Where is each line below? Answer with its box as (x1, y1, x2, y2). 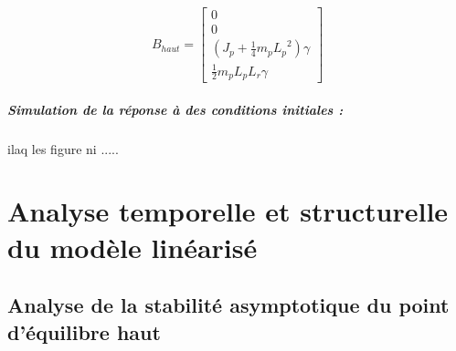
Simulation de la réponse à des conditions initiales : (7, 99, 344, 119)
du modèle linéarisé (7, 228, 258, 265)
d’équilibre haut (7, 317, 161, 346)
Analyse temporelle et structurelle (7, 192, 449, 230)
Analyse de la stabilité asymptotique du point (7, 291, 450, 319)
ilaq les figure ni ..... (7, 139, 119, 158)
